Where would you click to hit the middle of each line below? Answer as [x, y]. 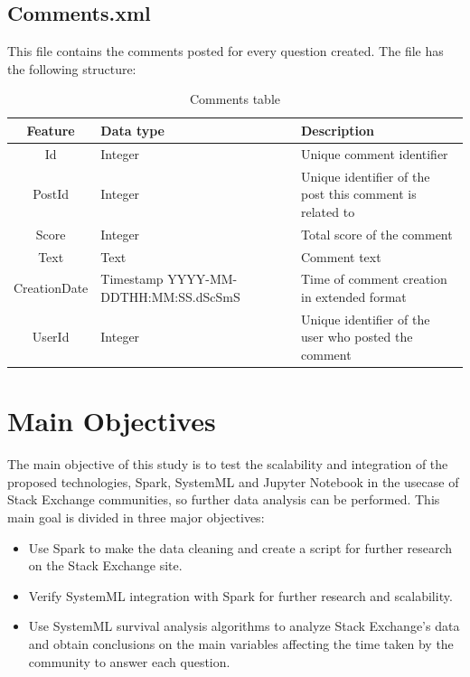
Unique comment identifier [375, 153]
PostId [51, 194]
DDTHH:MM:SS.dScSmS [170, 296]
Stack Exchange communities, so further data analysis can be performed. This [224, 499]
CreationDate [51, 288]
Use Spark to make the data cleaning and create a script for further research [240, 547]
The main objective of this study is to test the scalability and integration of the [228, 464]
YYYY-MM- [202, 279]
